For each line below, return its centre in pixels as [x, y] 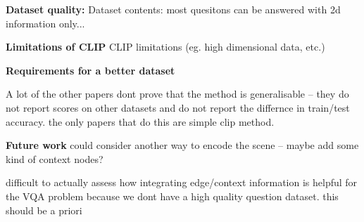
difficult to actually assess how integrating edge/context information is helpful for [182, 182]
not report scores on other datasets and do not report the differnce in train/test [178, 107]
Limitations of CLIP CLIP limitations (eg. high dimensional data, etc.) [165, 47]
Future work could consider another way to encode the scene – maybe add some [182, 145]
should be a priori [44, 210]
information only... [45, 23]
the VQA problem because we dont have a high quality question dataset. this [172, 196]
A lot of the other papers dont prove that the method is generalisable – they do [177, 94]
